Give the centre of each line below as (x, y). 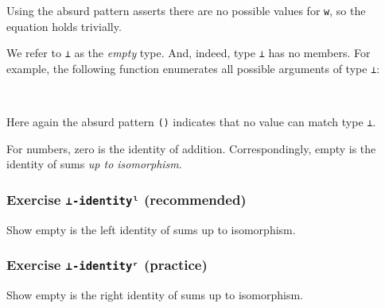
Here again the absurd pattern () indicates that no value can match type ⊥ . (191, 122)
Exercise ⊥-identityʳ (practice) (107, 265)
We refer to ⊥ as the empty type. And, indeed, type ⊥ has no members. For (189, 53)
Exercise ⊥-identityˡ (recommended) (126, 199)
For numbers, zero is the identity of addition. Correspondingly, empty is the (191, 148)
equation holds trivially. (64, 26)
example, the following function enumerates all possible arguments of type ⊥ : (193, 68)
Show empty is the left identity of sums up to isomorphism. (151, 229)
